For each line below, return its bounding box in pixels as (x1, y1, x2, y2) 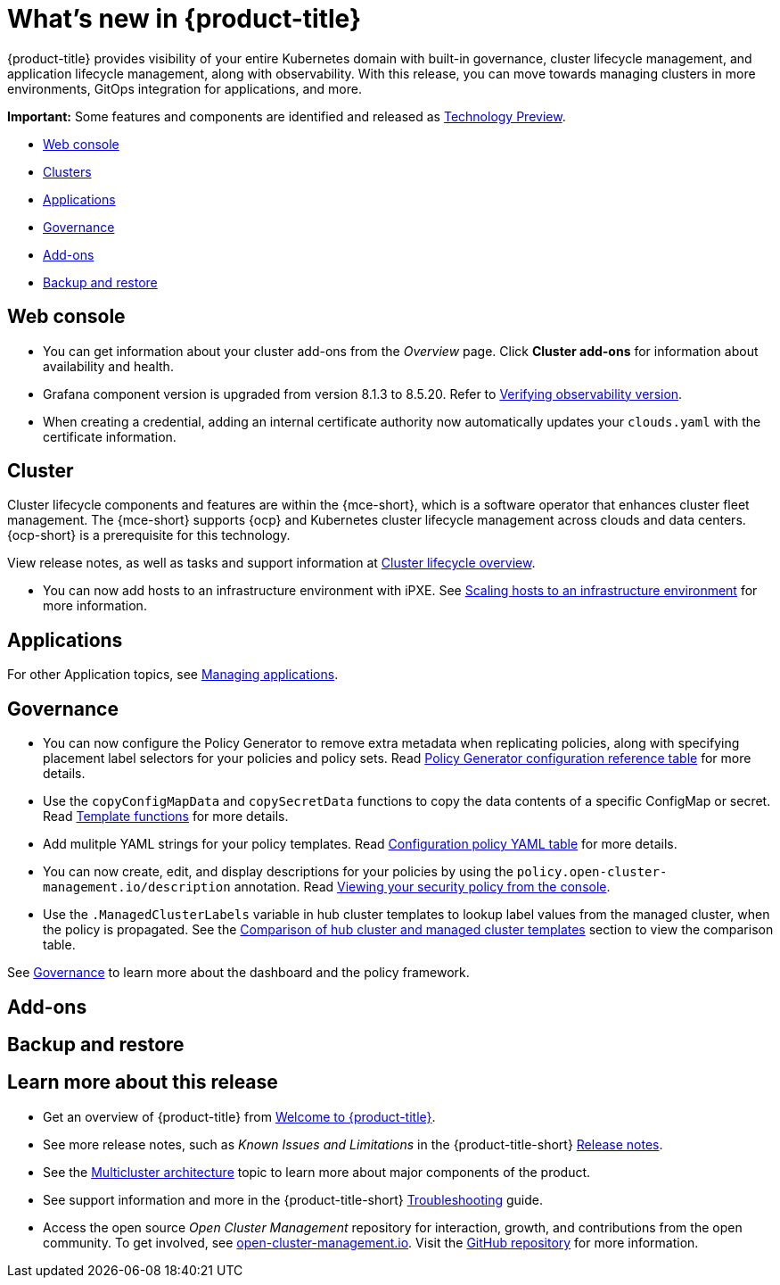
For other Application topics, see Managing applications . (7, 667, 339, 683)
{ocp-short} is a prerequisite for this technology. (7, 527, 291, 543)
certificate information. (43, 428, 177, 444)
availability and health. (43, 358, 174, 374)
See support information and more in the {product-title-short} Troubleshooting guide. (43, 1191, 543, 1207)
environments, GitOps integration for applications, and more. (7, 80, 362, 96)
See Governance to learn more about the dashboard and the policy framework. (7, 965, 470, 981)
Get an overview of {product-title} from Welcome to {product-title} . (43, 1108, 436, 1124)
